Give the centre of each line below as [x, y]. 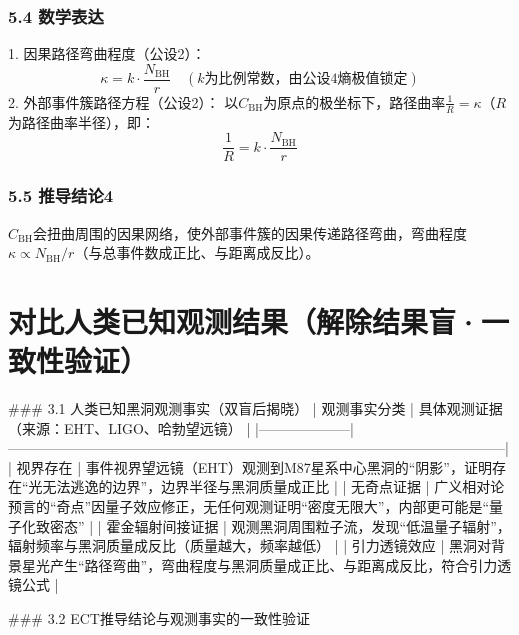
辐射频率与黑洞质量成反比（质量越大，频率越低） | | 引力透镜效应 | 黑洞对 [249, 545]
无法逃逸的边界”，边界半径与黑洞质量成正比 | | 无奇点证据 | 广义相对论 [273, 486]
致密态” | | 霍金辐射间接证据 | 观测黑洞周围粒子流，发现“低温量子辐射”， [273, 525]
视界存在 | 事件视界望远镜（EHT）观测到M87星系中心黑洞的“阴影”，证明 [254, 466]
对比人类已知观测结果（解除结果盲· [245, 320]
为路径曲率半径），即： [81, 121]
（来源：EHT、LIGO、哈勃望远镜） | [129, 427]
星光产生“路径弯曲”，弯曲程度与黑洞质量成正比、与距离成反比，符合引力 [259, 564]
